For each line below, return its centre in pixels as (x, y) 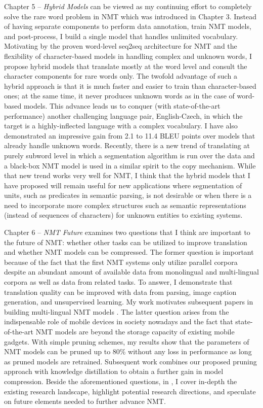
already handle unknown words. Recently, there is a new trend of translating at (127, 145)
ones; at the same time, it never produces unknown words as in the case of (119, 96)
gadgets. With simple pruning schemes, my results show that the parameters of (127, 341)
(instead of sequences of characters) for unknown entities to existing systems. (123, 215)
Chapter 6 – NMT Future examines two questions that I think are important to (127, 232)
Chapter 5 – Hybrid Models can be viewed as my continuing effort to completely (128, 6)
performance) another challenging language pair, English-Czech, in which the (123, 115)
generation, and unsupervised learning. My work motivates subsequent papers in (129, 302)
